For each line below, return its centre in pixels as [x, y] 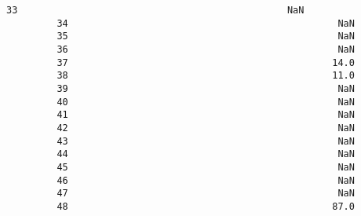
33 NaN [155, 10]
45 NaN [206, 167]
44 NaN [206, 154]
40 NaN [206, 102]
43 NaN [206, 141]
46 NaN [206, 180]
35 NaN [206, 37]
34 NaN [206, 23]
